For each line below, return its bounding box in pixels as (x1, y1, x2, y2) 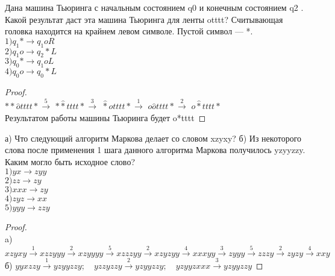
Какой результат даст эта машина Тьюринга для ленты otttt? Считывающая (5, 13, 283, 25)
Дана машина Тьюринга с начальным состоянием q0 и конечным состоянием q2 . (5, 1, 304, 13)
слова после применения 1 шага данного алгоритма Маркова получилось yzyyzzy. (5, 143, 305, 156)
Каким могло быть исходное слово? (5, 155, 135, 168)
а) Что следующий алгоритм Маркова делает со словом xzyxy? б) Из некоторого (5, 131, 302, 144)
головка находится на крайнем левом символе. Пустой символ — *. (5, 25, 253, 37)
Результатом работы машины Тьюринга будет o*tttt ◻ (5, 111, 206, 124)
